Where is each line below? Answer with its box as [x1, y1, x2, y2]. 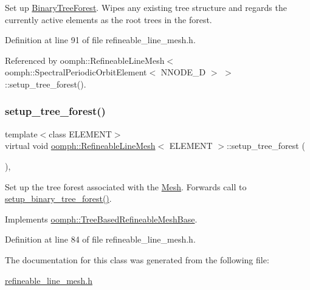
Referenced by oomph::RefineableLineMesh [5, 54, 165, 66]
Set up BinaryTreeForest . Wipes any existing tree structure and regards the [5, 1, 287, 13]
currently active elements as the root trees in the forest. [5, 13, 212, 26]
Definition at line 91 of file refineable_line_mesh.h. [5, 33, 196, 46]
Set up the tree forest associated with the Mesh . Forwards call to [5, 180, 247, 193]
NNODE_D [160, 66, 206, 78]
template [5, 127, 38, 140]
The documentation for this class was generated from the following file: [5, 253, 269, 266]
